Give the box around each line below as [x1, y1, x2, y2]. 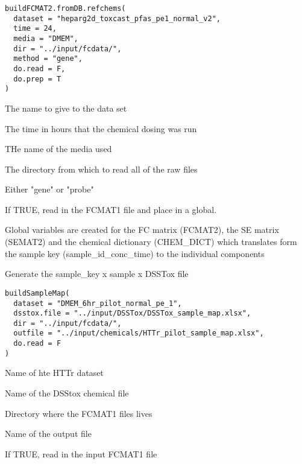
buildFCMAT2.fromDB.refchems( [5, 4, 126, 13]
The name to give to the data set [5, 101, 127, 114]
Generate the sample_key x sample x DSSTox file [5, 267, 189, 280]
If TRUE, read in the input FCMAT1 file [5, 447, 157, 460]
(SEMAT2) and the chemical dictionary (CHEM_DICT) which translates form [5, 235, 297, 248]
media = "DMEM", [13, 34, 78, 43]
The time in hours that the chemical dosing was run [5, 122, 197, 135]
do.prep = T [13, 74, 61, 83]
